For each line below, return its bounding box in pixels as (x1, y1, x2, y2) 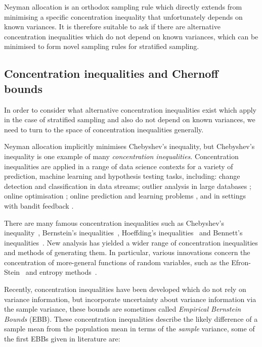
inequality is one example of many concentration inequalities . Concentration (4, 151, 239, 161)
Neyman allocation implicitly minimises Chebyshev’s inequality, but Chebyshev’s (4, 141, 255, 152)
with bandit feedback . (4, 200, 74, 211)
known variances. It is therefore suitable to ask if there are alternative (4, 21, 221, 32)
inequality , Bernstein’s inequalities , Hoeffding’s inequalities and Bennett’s (4, 227, 243, 238)
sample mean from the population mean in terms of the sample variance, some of (4, 323, 255, 334)
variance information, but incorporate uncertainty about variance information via (4, 293, 256, 304)
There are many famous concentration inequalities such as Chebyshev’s (4, 217, 224, 228)
